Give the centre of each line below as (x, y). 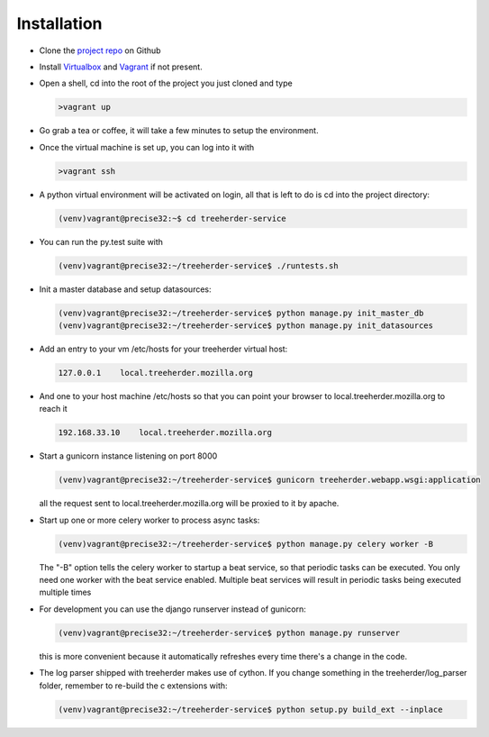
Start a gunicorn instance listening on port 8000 (128, 456)
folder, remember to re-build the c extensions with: (134, 686)
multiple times (65, 592)
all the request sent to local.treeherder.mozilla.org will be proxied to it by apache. (189, 504)
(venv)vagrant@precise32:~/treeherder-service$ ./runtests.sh (198, 265)
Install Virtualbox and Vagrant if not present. (121, 67)
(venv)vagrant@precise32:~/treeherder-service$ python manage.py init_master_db (241, 313)
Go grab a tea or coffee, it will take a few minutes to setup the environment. (179, 131)
